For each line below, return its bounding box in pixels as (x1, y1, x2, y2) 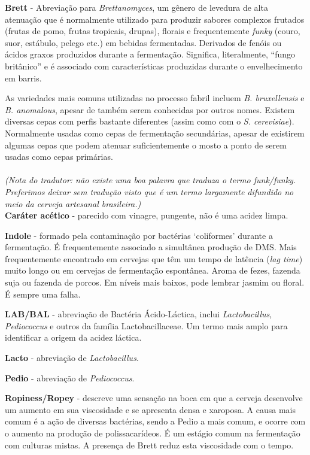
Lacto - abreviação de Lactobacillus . (5, 351, 139, 364)
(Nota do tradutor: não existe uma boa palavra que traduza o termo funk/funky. (5, 174, 296, 186)
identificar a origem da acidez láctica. (5, 331, 142, 344)
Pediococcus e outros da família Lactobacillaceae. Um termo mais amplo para (5, 319, 288, 332)
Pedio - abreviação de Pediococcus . (5, 371, 135, 384)
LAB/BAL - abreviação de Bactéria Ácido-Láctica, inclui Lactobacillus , (5, 308, 272, 320)
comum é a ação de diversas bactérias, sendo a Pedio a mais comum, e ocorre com (5, 415, 306, 427)
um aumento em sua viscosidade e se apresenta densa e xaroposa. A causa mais (5, 403, 296, 415)
